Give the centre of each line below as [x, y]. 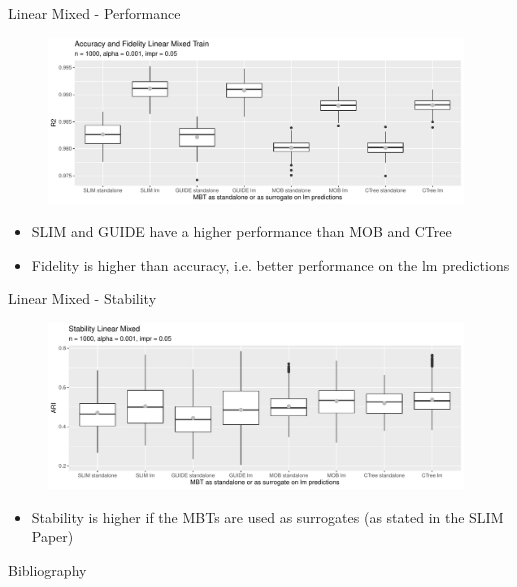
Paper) [52, 536]
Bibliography [47, 569]
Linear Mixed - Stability [82, 298]
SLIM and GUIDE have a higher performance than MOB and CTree [241, 231]
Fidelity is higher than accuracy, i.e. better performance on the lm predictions [270, 264]
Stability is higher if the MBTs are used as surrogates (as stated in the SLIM [267, 516]
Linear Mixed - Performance [94, 13]
